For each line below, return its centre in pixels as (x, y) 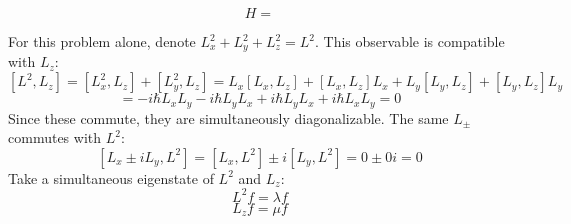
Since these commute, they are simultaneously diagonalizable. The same (228, 117)
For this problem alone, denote (102, 41)
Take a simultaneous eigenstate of (111, 177)
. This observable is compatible (410, 41)
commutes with (55, 137)
